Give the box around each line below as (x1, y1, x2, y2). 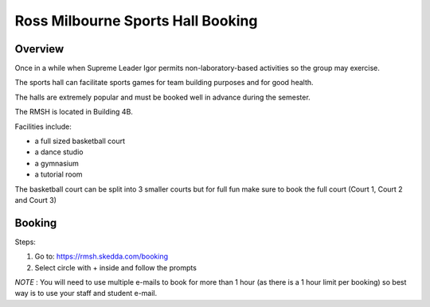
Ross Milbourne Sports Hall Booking (14, 12, 258, 29)
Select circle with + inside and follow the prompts (34, 262, 197, 272)
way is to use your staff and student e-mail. (14, 289, 158, 298)
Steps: (14, 237, 36, 247)
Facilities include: (14, 122, 72, 131)
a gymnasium (34, 158, 79, 168)
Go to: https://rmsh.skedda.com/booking (34, 251, 169, 262)
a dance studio (34, 147, 84, 157)
